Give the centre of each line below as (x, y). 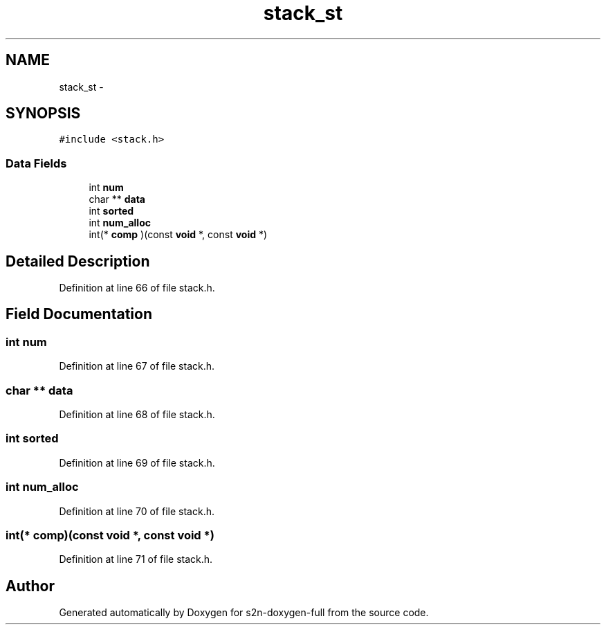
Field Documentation (79, 314)
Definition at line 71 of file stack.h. (136, 559)
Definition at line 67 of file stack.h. (137, 366)
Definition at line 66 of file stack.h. (137, 288)
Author (30, 586)
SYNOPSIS (43, 114)
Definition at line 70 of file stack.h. (137, 511)
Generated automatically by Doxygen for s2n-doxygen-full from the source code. (244, 613)
